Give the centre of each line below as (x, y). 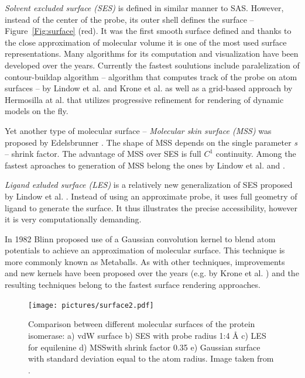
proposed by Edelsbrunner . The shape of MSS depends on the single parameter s (151, 142)
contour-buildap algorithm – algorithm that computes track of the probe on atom (151, 76)
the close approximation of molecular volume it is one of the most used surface (146, 42)
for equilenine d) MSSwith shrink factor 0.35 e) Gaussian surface (144, 347)
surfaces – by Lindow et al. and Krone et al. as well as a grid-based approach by (149, 88)
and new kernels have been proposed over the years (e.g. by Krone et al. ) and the (152, 273)
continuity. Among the (256, 154)
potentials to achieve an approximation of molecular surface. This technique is (145, 250)
